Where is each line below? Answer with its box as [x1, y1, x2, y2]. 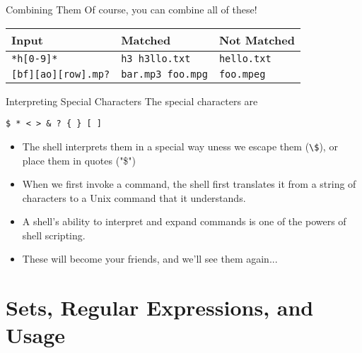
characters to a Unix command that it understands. [22, 190, 246, 205]
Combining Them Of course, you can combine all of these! [6, 2, 257, 16]
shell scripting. [22, 227, 86, 242]
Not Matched [218, 31, 295, 48]
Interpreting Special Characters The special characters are [6, 93, 258, 108]
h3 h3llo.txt [121, 52, 191, 64]
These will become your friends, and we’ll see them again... [22, 251, 278, 266]
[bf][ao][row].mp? [11, 68, 110, 80]
